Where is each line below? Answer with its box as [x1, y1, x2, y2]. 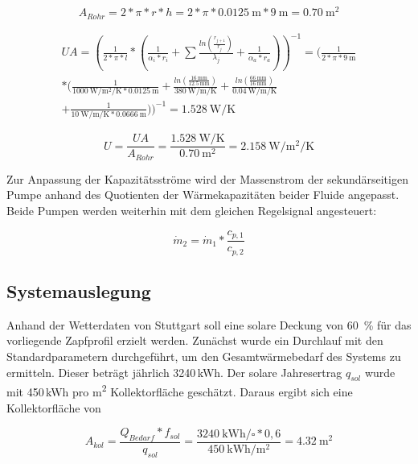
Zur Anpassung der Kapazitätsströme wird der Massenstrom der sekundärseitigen [6, 170, 408, 187]
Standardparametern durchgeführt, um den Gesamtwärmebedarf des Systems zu [6, 347, 401, 364]
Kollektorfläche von [6, 399, 101, 416]
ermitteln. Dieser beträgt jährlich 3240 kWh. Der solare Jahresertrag [6, 363, 342, 380]
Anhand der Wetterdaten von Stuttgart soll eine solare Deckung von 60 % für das [6, 316, 412, 333]
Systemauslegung [6, 278, 151, 303]
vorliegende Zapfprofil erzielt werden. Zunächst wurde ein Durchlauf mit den [6, 332, 383, 349]
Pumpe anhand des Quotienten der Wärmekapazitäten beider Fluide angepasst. [6, 186, 400, 203]
